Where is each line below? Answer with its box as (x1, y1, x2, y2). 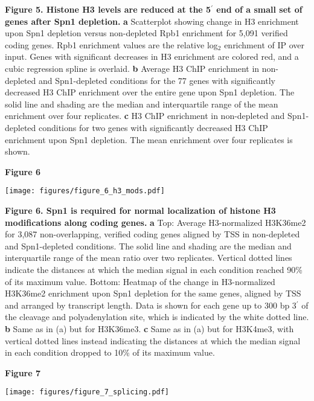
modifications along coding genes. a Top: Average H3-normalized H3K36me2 (5, 216, 306, 228)
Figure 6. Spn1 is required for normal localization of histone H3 (5, 204, 276, 216)
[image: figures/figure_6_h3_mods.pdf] (5, 187, 165, 196)
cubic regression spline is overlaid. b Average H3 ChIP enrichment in (5, 62, 260, 74)
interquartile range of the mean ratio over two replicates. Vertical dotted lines (5, 251, 292, 264)
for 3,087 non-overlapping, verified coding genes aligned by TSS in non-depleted (5, 228, 300, 240)
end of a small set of (216, 3, 303, 15)
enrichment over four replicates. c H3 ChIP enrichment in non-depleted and (5, 109, 285, 122)
